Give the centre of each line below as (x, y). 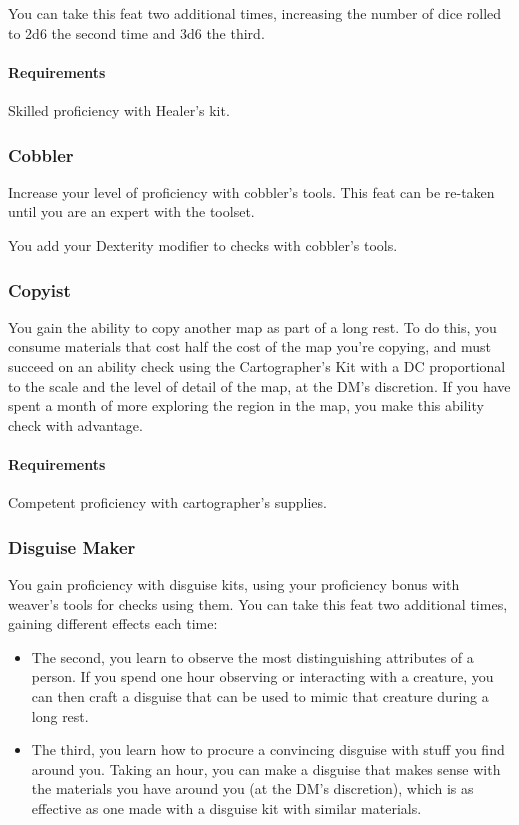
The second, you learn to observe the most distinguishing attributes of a (252, 656)
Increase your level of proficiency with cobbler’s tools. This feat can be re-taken (251, 191)
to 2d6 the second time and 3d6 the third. (136, 32)
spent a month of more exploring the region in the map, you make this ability (246, 405)
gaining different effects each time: (113, 623)
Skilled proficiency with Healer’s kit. (119, 109)
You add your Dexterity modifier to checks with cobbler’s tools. (203, 244)
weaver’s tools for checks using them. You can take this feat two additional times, (258, 603)
